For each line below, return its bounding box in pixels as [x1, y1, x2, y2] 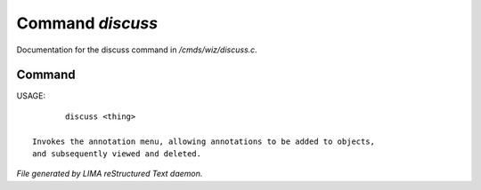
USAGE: [16, 91, 46, 101]
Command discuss [16, 13, 159, 33]
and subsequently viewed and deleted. [32, 149, 202, 159]
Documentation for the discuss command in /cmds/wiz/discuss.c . [16, 44, 257, 55]
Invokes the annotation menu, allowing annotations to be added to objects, [32, 136, 376, 146]
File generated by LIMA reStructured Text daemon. [16, 169, 203, 179]
